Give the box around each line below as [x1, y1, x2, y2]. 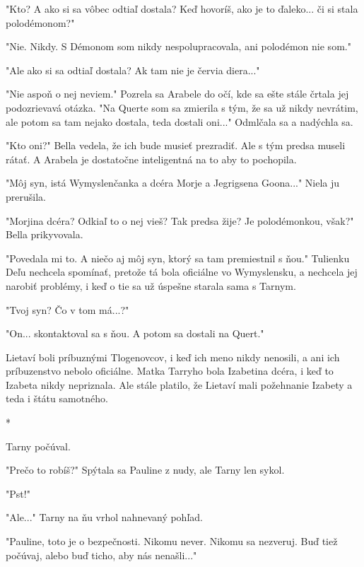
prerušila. [6, 189, 46, 204]
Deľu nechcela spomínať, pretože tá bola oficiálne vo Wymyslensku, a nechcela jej [6, 264, 358, 279]
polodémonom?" [6, 15, 75, 30]
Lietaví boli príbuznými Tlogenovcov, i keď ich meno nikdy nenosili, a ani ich [6, 349, 340, 364]
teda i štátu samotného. [6, 391, 108, 406]
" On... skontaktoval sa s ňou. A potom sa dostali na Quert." [6, 326, 264, 341]
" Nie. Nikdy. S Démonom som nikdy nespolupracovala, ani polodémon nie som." [6, 39, 351, 54]
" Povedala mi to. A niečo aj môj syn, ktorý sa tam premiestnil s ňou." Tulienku [6, 250, 350, 265]
